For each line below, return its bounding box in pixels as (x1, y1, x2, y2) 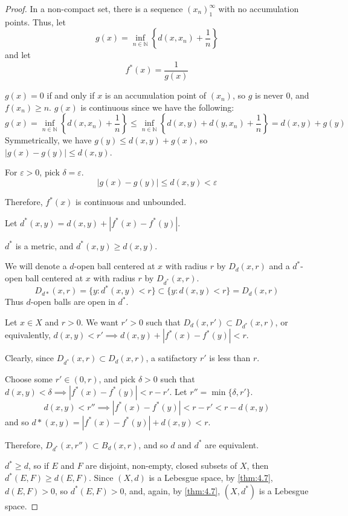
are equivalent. (205, 438, 259, 451)
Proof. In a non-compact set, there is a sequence (5, 2, 183, 15)
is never (255, 89, 283, 102)
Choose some (5, 373, 53, 385)
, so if (28, 459, 49, 472)
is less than (209, 351, 251, 364)
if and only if (47, 89, 95, 102)
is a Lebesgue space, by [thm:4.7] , (149, 471, 273, 484)
